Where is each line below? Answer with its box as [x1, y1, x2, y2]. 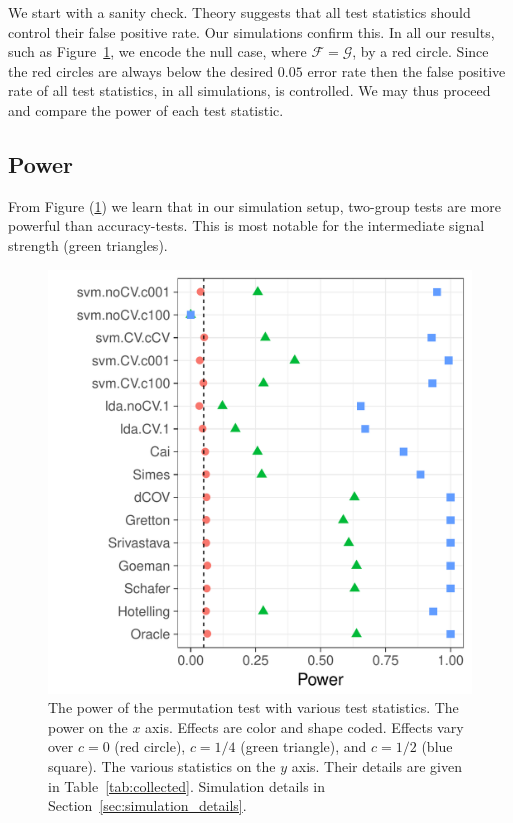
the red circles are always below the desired [8, 60, 274, 81]
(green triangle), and [240, 736, 367, 757]
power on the [48, 716, 128, 737]
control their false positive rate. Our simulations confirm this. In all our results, [8, 21, 495, 42]
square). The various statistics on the [48, 755, 276, 776]
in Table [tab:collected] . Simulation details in [48, 775, 326, 796]
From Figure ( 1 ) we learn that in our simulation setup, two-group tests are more [8, 195, 501, 216]
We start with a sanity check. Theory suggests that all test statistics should [8, 2, 471, 22]
